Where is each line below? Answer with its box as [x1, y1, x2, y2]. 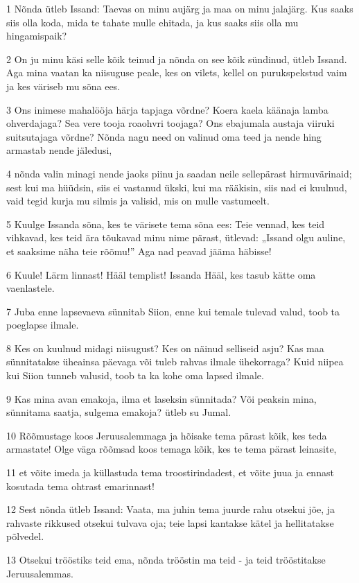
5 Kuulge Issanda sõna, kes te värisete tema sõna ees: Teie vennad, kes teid [6, 216, 325, 231]
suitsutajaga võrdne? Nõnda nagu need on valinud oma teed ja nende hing [6, 129, 322, 143]
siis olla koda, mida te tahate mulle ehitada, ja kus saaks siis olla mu [6, 15, 299, 29]
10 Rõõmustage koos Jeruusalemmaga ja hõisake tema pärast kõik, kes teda [6, 428, 327, 442]
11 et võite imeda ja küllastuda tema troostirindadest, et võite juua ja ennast [6, 465, 334, 480]
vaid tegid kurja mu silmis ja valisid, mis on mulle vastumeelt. [6, 193, 270, 208]
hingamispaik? [6, 28, 67, 43]
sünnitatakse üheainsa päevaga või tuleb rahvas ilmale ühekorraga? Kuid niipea [6, 354, 344, 369]
